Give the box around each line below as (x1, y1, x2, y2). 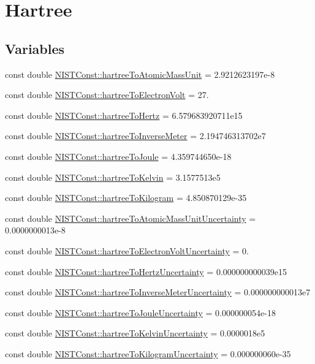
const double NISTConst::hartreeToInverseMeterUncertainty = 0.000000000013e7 (5, 286, 311, 298)
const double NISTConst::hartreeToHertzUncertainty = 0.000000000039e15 (5, 265, 287, 278)
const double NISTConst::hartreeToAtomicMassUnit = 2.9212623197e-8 (5, 67, 275, 80)
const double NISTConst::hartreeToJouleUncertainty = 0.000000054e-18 (5, 306, 276, 319)
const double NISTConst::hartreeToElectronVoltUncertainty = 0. (5, 244, 249, 257)
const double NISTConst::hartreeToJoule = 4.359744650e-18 (5, 150, 232, 162)
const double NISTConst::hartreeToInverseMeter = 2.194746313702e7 (5, 129, 266, 142)
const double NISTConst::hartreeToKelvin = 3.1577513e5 (5, 170, 221, 183)
